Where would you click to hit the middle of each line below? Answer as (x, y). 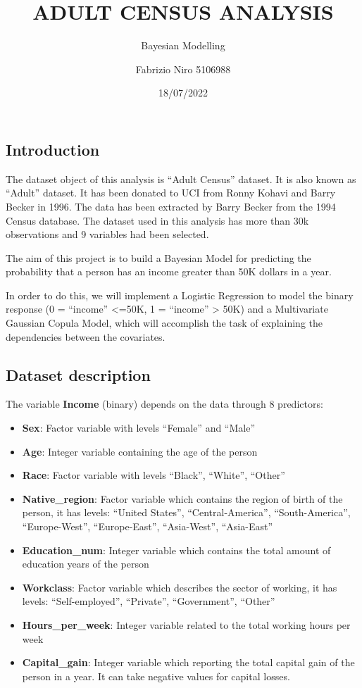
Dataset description (78, 374)
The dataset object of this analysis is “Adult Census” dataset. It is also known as (181, 179)
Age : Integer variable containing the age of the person (140, 451)
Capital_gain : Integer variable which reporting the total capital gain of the (188, 662)
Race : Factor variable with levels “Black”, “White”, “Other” (154, 475)
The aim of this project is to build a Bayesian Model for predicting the (158, 257)
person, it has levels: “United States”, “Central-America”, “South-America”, (186, 512)
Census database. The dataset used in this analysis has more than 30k (157, 220)
